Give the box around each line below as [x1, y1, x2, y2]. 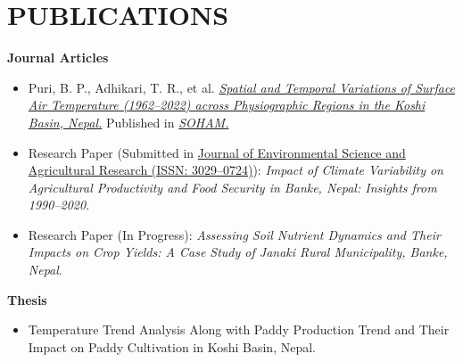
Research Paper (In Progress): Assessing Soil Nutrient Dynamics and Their [28, 225, 441, 243]
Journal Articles [7, 48, 109, 67]
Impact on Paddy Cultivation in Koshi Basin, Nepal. [28, 337, 316, 356]
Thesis [7, 290, 47, 309]
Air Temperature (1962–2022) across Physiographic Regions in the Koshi [28, 95, 426, 114]
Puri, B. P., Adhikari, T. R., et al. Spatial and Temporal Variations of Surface [28, 78, 456, 96]
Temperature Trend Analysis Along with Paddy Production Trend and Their [28, 320, 450, 339]
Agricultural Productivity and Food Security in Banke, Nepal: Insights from [28, 177, 437, 196]
